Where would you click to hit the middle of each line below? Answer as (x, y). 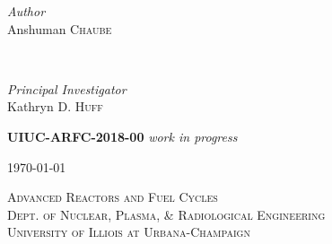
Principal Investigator (67, 88)
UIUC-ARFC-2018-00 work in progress (122, 136)
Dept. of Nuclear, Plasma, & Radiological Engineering (166, 214)
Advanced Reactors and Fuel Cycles (113, 197)
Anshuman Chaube (60, 28)
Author (26, 11)
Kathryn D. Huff (55, 106)
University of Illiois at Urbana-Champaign (129, 232)
